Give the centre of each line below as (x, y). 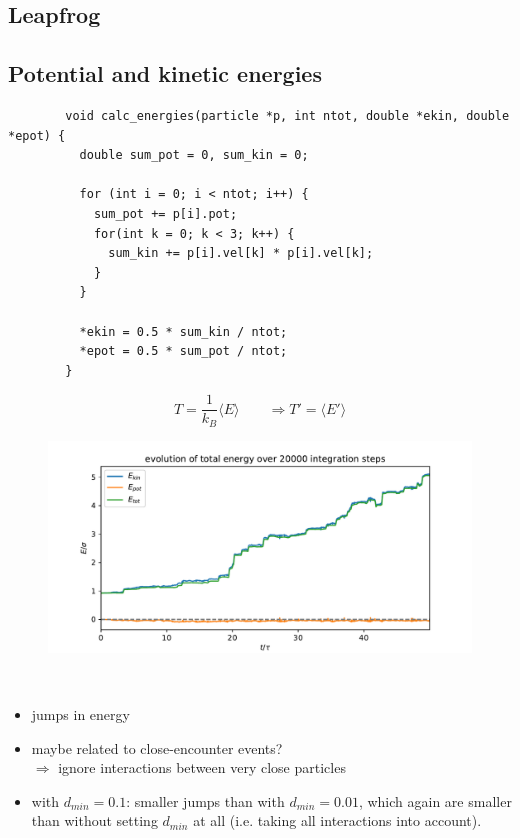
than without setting (94, 820)
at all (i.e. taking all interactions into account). (337, 820)
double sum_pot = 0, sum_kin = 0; (194, 155)
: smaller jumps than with (205, 800)
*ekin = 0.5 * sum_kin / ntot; (183, 331)
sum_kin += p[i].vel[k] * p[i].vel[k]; (241, 253)
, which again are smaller (435, 800)
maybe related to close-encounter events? (157, 747)
